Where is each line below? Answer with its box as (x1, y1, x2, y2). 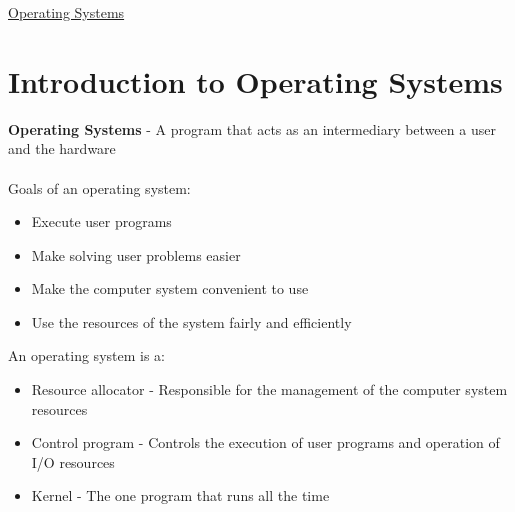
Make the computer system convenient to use (31, 278, 309, 299)
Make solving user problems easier (31, 244, 241, 265)
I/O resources (31, 451, 115, 472)
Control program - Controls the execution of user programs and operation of (31, 432, 500, 453)
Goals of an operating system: (8, 177, 191, 198)
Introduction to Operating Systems (8, 60, 503, 101)
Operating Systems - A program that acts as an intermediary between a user (8, 118, 496, 139)
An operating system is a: (8, 345, 165, 366)
